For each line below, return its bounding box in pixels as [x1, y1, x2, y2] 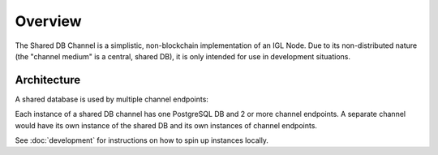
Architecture [15, 73, 81, 87]
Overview [15, 12, 82, 30]
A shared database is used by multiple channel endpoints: [15, 94, 208, 104]
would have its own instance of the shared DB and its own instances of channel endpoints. [15, 120, 318, 130]
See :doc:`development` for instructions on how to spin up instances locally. [15, 136, 269, 145]
